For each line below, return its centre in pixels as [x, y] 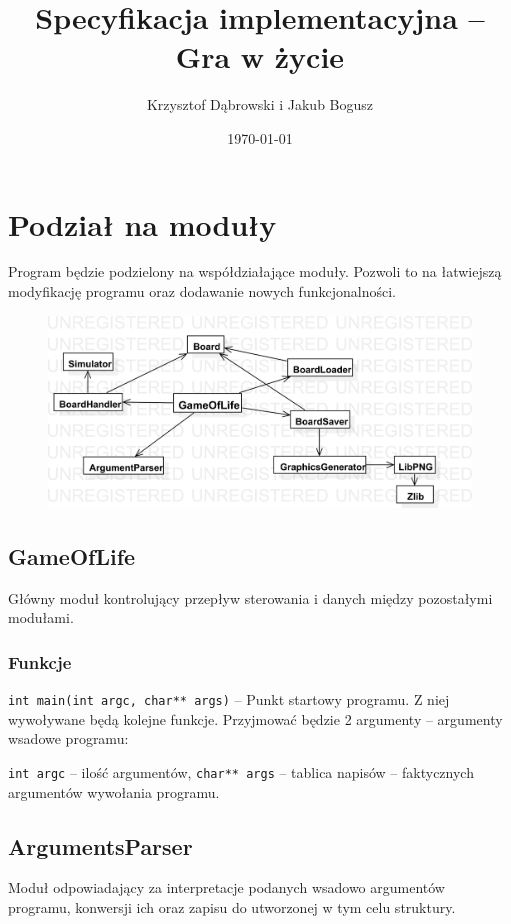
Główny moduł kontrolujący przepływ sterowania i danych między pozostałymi [250, 597]
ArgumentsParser [100, 845]
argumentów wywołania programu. [114, 791]
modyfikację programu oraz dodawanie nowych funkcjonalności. [202, 291]
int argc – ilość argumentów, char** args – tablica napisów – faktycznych [241, 771]
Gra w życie [260, 56]
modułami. [41, 617]
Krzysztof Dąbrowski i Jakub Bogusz [260, 104]
